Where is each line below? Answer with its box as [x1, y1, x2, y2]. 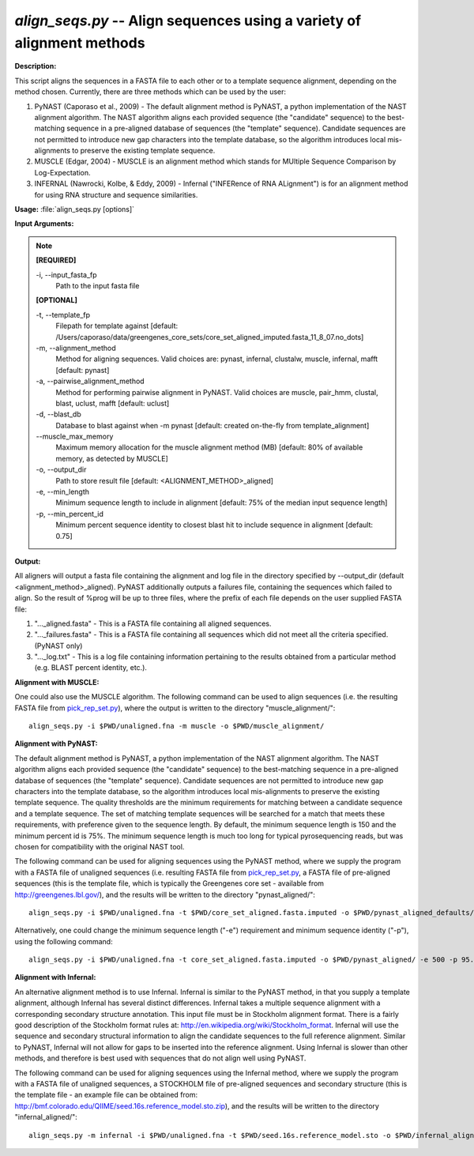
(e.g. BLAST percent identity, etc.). [34, 663, 148, 672]
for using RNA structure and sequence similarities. [34, 190, 198, 199]
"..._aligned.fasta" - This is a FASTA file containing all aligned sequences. [34, 619, 272, 628]
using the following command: [14, 936, 114, 946]
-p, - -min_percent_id [36, 509, 104, 518]
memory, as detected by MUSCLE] [55, 454, 169, 463]
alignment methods [14, 34, 145, 51]
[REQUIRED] [36, 255, 77, 265]
